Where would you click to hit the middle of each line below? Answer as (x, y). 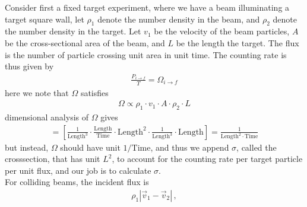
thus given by (29, 66)
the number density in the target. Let (73, 31)
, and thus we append (190, 147)
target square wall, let (45, 19)
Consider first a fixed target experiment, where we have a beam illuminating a (147, 7)
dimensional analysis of (47, 117)
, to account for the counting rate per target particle (207, 159)
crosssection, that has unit (53, 159)
